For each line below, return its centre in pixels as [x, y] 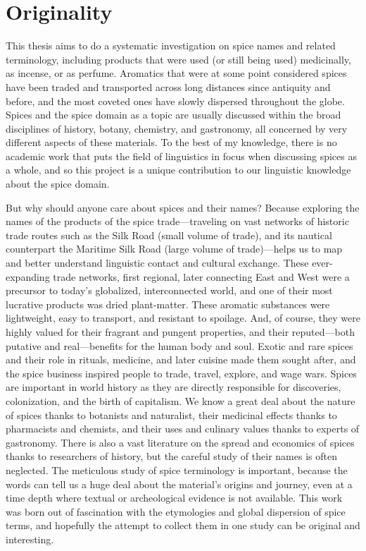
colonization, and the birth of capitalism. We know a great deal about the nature [181, 400]
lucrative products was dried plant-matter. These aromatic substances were [168, 304]
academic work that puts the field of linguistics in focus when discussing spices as [181, 156]
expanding [28, 276]
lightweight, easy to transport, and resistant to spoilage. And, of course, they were [183, 318]
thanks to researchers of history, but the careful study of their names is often [171, 456]
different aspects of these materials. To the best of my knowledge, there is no [171, 142]
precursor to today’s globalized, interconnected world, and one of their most [169, 290]
